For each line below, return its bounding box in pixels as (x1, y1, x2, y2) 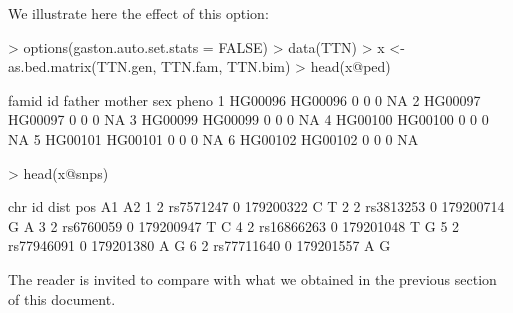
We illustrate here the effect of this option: (8, 3, 269, 23)
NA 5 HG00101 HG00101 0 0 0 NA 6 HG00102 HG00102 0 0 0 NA (8, 128, 419, 149)
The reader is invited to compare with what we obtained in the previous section (8, 268, 497, 289)
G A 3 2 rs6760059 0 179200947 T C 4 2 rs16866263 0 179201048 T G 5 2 (8, 215, 460, 236)
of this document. (8, 288, 116, 309)
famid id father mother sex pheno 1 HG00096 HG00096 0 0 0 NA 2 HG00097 (8, 89, 481, 110)
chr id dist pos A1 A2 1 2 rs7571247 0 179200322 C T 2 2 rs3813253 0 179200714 (8, 196, 505, 217)
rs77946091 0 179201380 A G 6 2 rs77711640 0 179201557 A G (8, 235, 391, 256)
